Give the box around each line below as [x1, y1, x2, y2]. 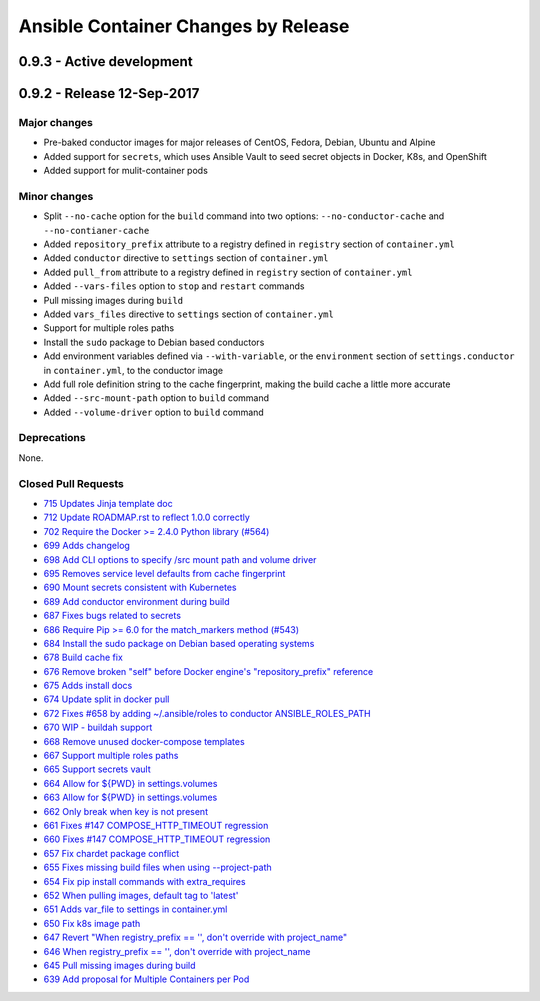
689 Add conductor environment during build [43, 595, 230, 607]
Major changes [18, 115, 94, 129]
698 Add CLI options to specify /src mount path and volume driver [43, 553, 317, 565]
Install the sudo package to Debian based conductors [43, 336, 265, 348]
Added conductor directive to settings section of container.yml [43, 252, 329, 264]
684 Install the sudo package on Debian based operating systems [43, 637, 315, 649]
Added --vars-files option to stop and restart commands [43, 280, 305, 292]
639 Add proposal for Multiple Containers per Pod [43, 973, 250, 985]
